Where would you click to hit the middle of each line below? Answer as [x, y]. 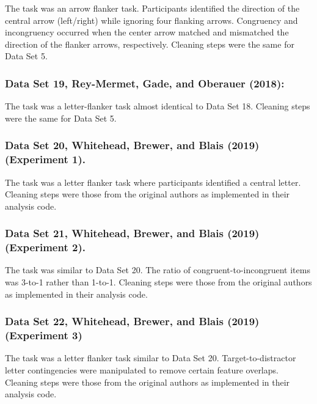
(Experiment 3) [44, 335]
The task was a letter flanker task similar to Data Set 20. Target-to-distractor [151, 358]
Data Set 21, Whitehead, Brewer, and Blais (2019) [132, 233]
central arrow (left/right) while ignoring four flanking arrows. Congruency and [151, 20]
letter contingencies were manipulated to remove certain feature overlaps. [142, 369]
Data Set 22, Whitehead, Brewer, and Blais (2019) [132, 321]
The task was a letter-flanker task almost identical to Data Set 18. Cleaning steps [158, 106]
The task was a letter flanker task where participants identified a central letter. [153, 182]
